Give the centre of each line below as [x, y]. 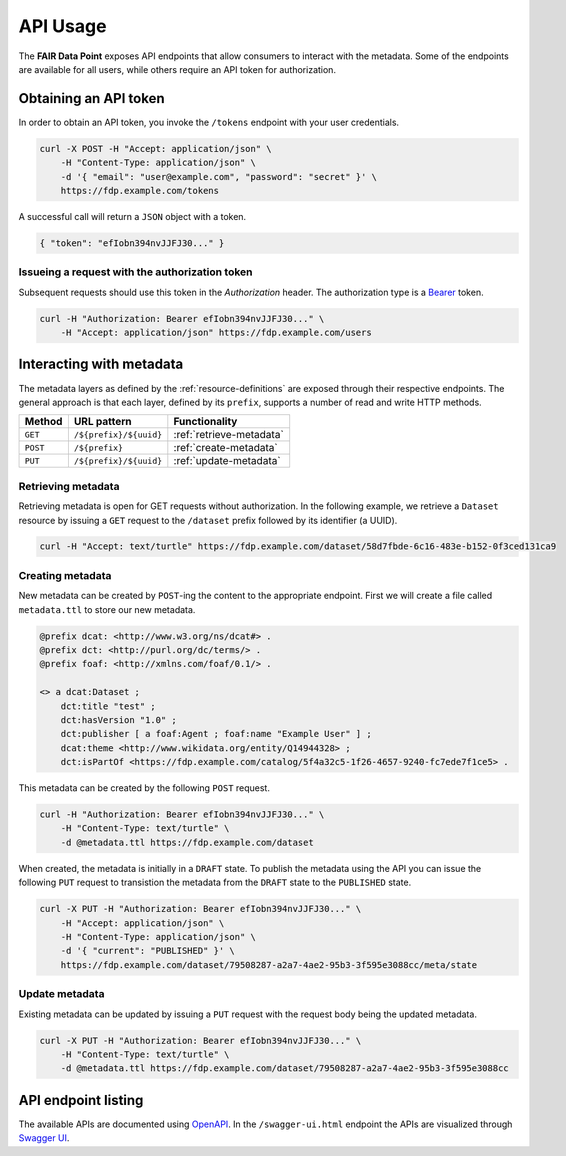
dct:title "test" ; [108, 706]
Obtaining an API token [91, 98]
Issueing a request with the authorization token [135, 272]
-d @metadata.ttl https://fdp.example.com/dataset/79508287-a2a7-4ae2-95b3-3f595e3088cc [284, 1068]
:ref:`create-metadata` [226, 448]
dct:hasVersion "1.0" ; [118, 719]
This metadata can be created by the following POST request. [144, 788]
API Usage [62, 26]
